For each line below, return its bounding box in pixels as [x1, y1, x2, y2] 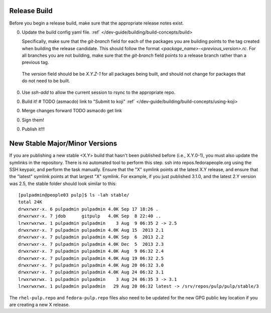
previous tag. [22, 59, 49, 65]
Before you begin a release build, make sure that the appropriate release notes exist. [9, 20, 184, 26]
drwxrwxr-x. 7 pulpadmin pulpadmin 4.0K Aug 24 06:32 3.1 [18, 269, 164, 275]
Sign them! [22, 117, 45, 123]
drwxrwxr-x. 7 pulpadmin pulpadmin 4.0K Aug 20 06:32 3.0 [18, 262, 164, 268]
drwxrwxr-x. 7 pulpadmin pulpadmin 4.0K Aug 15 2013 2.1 [18, 227, 164, 233]
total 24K [18, 199, 42, 205]
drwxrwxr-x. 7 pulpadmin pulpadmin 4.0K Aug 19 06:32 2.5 [18, 255, 164, 261]
